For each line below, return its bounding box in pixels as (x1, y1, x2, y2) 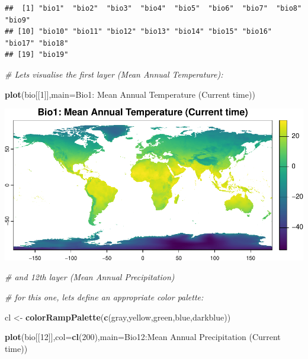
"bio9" (5, 15, 30, 24)
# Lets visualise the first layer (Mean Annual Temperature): (5, 68, 223, 80)
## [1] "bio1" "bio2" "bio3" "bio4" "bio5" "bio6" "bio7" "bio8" (5, 4, 302, 12)
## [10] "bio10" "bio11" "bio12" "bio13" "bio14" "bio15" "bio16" (5, 27, 272, 36)
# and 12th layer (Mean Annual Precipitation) (5, 271, 175, 283)
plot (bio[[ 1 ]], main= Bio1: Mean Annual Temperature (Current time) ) (5, 88, 255, 100)
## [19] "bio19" (5, 50, 69, 59)
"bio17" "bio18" (5, 39, 69, 47)
